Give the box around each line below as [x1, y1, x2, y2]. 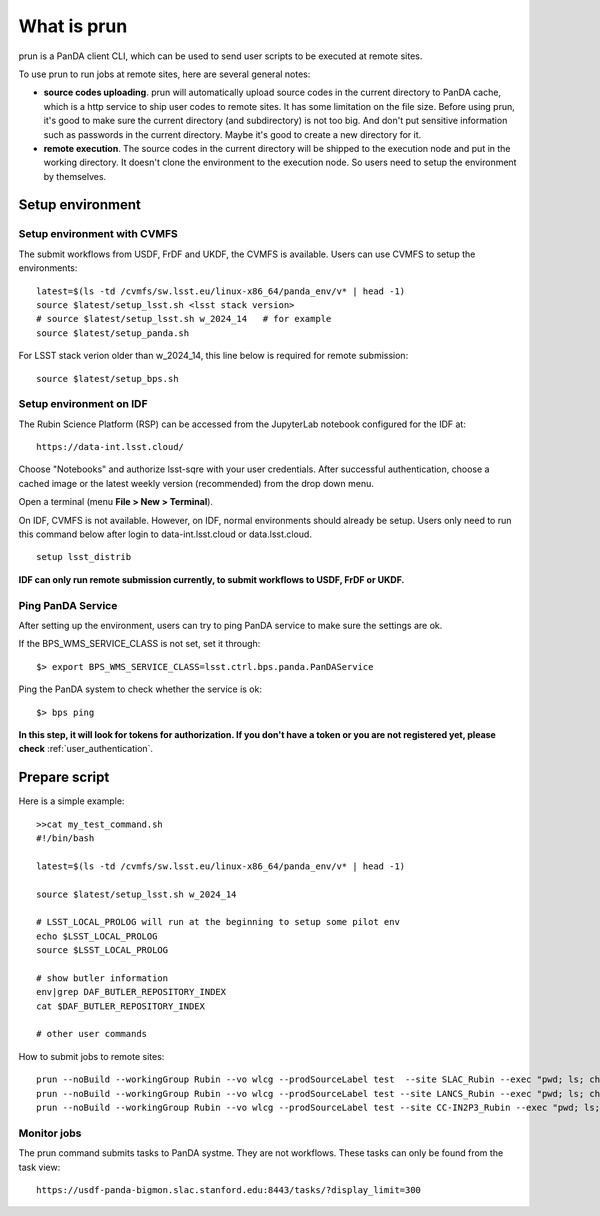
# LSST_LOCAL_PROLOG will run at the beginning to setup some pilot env [36, 916, 400, 928]
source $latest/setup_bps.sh [36, 373, 179, 384]
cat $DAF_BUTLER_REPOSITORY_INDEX [36, 1000, 205, 1012]
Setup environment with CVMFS [18, 227, 179, 241]
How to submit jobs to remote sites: [18, 1050, 165, 1062]
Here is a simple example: [18, 795, 125, 807]
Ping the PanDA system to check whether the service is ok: [18, 683, 262, 695]
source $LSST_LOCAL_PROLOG [36, 945, 169, 956]
